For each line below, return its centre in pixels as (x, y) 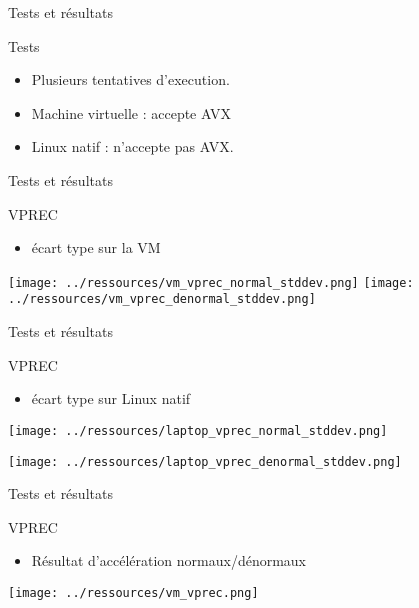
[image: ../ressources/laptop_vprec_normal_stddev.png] (198, 430)
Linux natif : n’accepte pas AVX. (132, 146)
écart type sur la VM (96, 247)
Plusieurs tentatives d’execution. (130, 79)
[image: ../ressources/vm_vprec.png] (133, 592)
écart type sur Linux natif (111, 398)
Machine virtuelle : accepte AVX (131, 112)
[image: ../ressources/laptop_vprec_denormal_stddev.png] (205, 461)
